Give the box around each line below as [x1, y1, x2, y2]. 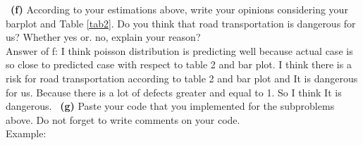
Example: [6, 126, 47, 141]
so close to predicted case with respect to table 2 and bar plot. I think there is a [6, 57, 352, 72]
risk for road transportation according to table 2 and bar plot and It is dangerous [6, 70, 358, 85]
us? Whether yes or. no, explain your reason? [6, 30, 201, 44]
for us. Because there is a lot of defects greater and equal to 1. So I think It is [6, 84, 342, 99]
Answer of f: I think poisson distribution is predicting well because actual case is [6, 43, 353, 58]
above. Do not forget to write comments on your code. [6, 112, 240, 127]
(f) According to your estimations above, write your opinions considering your [11, 2, 348, 16]
